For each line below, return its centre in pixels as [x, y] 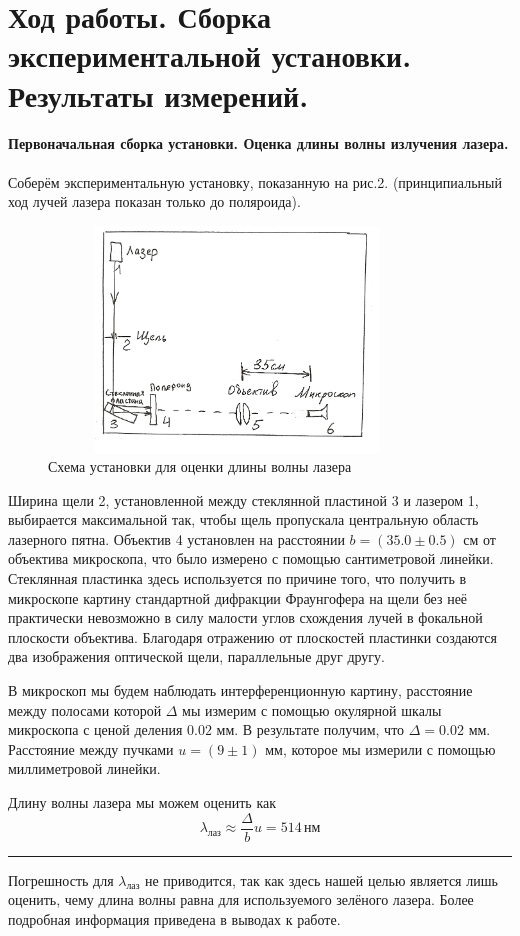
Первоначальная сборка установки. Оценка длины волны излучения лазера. [258, 143]
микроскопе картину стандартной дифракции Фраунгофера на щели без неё [238, 597]
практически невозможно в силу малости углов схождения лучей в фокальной [245, 617]
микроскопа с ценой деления [95, 729]
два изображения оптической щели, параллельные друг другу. [196, 656]
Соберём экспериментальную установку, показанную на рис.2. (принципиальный [255, 181]
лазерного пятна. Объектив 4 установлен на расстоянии [176, 538]
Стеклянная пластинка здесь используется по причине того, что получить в [237, 578]
